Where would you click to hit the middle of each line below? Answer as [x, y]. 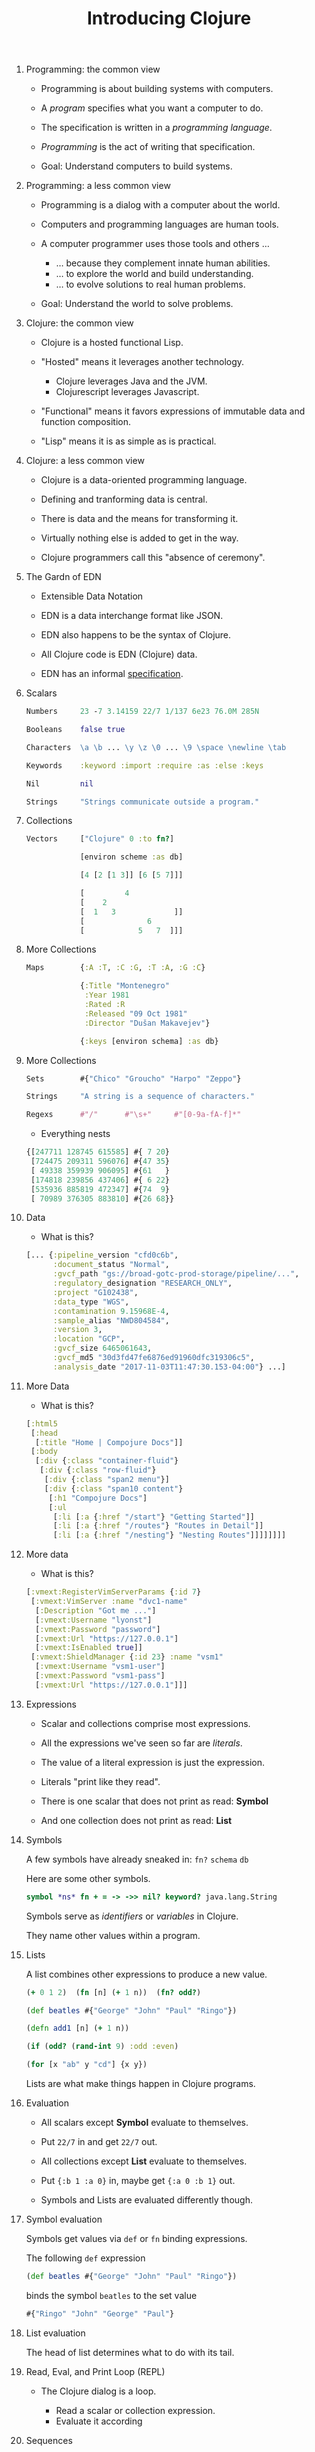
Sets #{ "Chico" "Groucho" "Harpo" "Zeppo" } [133, 1078]
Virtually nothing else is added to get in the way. [139, 538]
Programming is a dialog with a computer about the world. [160, 205]
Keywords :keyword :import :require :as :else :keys [144, 765]
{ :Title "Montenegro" [124, 986]
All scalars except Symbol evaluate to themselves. [144, 2123]
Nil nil [59, 783]
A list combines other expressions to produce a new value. [146, 1974]
